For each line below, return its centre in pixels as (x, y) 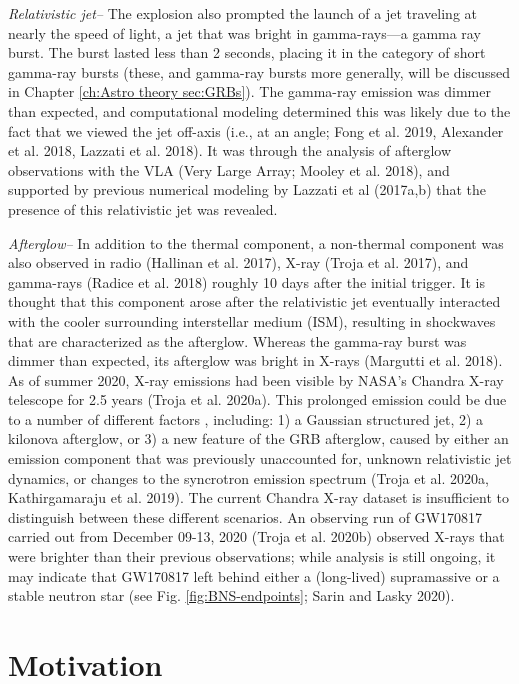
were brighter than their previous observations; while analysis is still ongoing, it (252, 556)
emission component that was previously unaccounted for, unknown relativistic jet (260, 458)
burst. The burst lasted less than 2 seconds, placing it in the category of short (247, 52)
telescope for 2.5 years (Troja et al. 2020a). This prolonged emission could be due (257, 399)
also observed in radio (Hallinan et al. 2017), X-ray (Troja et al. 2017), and (238, 262)
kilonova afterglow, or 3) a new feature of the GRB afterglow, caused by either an (258, 438)
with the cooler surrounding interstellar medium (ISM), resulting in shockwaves (252, 320)
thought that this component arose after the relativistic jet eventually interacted (254, 301)
